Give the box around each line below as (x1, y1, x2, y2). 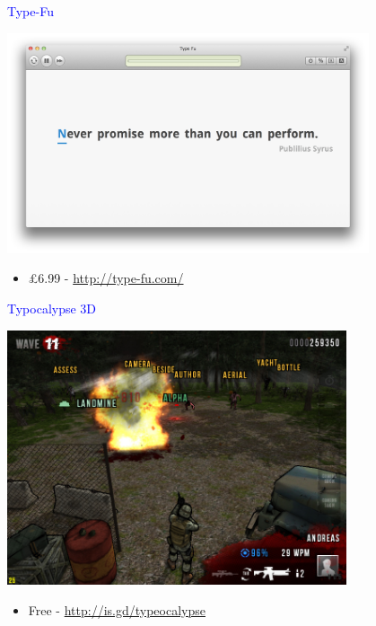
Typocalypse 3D (7, 299, 97, 318)
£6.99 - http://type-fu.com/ (28, 269, 184, 287)
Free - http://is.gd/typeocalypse (28, 600, 205, 619)
